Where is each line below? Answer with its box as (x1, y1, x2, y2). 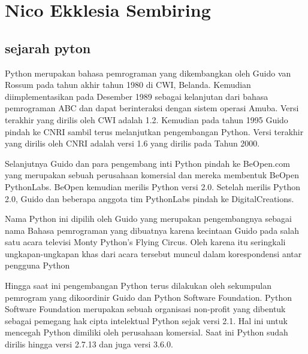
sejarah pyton (5, 38, 91, 57)
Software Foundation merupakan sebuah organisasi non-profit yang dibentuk (5, 303, 286, 315)
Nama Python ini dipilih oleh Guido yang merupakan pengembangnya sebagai (5, 212, 292, 225)
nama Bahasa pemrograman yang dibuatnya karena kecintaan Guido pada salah (5, 224, 299, 236)
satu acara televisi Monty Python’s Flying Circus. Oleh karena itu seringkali (5, 236, 286, 248)
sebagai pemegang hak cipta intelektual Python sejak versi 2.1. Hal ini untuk (5, 314, 288, 326)
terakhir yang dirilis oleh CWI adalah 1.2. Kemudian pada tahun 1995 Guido (5, 113, 288, 126)
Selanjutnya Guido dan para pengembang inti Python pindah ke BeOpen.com (5, 157, 290, 169)
